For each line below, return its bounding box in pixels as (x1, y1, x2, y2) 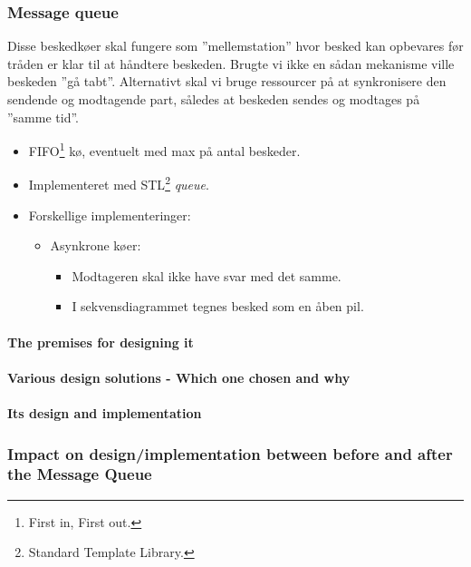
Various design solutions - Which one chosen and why (7, 367, 351, 386)
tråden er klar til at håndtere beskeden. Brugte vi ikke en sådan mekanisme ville (7, 54, 455, 73)
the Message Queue (7, 463, 152, 485)
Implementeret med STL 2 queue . (28, 172, 209, 194)
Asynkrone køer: (50, 236, 141, 255)
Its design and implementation (7, 404, 202, 423)
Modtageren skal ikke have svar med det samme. (72, 266, 341, 285)
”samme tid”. (7, 107, 80, 126)
